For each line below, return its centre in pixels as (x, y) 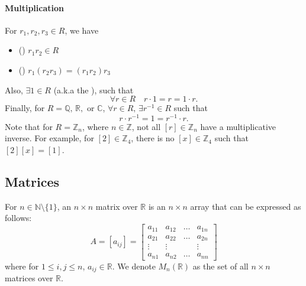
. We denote (134, 266)
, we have (82, 30)
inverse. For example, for (49, 138)
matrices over (29, 277)
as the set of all (220, 266)
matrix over (117, 206)
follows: (18, 218)
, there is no (153, 138)
